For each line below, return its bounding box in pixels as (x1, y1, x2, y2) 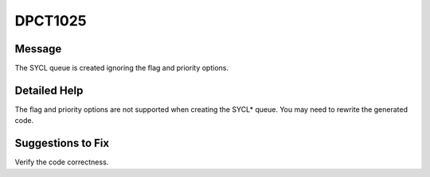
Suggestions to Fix (14, 137, 110, 150)
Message (14, 42, 62, 56)
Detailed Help (14, 83, 84, 97)
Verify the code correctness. (14, 157, 109, 167)
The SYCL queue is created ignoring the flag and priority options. (14, 63, 229, 73)
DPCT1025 (14, 12, 87, 29)
